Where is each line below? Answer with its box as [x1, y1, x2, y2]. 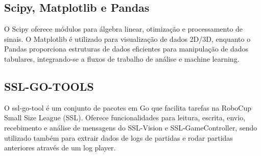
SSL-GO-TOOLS [4, 78, 94, 94]
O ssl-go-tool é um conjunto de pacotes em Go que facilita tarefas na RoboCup [4, 102, 251, 113]
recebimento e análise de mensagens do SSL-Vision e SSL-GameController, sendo [4, 122, 257, 133]
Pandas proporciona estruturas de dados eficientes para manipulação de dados [4, 43, 249, 54]
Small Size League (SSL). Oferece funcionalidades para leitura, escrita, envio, [4, 112, 246, 123]
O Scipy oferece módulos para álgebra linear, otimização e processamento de [4, 23, 243, 34]
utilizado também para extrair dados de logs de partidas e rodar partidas [4, 132, 233, 143]
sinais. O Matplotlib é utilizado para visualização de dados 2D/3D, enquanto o [4, 33, 251, 44]
